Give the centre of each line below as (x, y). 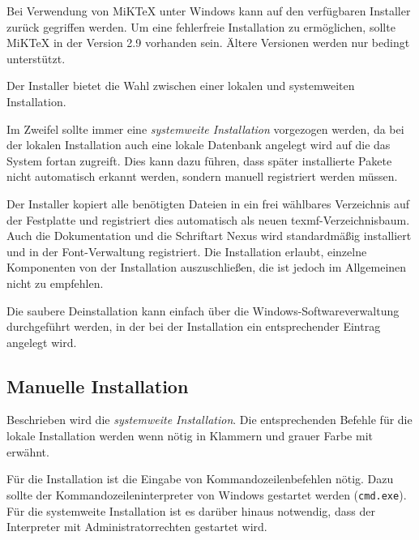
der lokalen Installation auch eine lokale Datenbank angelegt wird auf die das (199, 145)
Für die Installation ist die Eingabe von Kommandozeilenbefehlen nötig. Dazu (200, 479)
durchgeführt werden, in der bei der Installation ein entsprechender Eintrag (194, 326)
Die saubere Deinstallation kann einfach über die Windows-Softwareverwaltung (203, 310)
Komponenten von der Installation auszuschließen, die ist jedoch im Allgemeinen (207, 267)
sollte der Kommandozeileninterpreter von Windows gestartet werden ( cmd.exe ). (207, 494)
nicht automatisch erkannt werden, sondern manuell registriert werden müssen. (202, 176)
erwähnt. (28, 451)
